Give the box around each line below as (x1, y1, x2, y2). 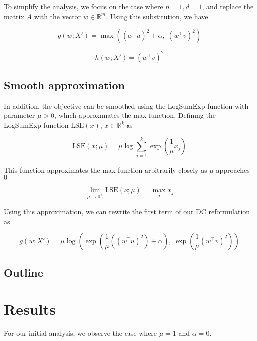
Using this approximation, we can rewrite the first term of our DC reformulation (4, 206, 250, 217)
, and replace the (202, 1, 254, 11)
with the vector (34, 11, 81, 21)
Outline (4, 264, 43, 280)
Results (4, 299, 56, 319)
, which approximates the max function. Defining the (54, 110, 216, 120)
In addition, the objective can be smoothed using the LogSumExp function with (4, 100, 249, 111)
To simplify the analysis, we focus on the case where (4, 1, 163, 11)
